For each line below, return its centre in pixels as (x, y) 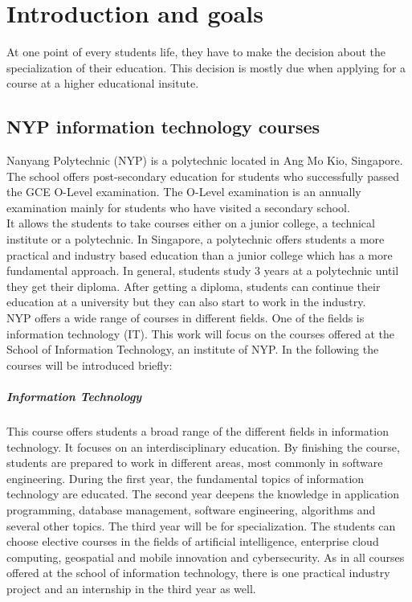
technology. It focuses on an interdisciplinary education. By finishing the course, (203, 446)
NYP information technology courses (163, 127)
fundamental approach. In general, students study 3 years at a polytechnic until (203, 270)
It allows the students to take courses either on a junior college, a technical (191, 223)
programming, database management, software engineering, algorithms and (191, 509)
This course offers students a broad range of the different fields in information (198, 430)
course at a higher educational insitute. (103, 83)
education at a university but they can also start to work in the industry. (186, 302)
